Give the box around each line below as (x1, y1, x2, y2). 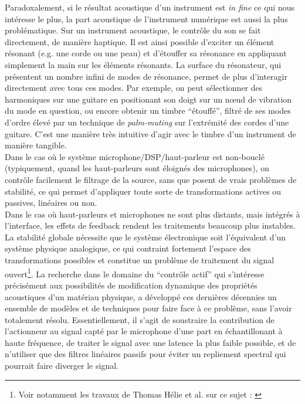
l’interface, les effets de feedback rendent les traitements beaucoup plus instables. (5, 219, 296, 232)
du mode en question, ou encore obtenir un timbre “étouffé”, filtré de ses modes (5, 104, 291, 117)
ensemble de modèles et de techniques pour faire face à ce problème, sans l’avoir (5, 302, 292, 314)
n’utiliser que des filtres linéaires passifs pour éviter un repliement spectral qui (5, 348, 286, 360)
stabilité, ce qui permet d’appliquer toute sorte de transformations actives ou (5, 185, 282, 197)
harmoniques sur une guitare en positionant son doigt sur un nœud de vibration (5, 93, 292, 105)
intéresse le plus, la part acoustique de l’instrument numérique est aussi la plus (5, 12, 288, 25)
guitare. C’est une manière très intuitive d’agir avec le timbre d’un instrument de (5, 127, 296, 140)
